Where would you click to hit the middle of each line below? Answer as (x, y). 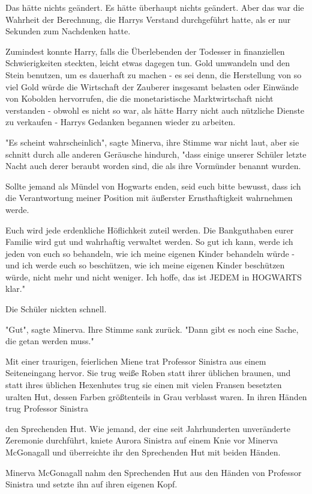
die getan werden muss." (50, 341)
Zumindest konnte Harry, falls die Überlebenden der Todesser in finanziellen (145, 51)
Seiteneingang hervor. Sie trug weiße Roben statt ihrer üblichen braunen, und (148, 373)
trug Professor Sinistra (47, 408)
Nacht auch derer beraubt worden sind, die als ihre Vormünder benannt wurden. (153, 166)
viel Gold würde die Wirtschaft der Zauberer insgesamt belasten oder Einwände (152, 86)
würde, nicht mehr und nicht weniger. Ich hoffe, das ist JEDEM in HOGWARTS (154, 276)
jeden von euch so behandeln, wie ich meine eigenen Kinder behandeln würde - (150, 253)
